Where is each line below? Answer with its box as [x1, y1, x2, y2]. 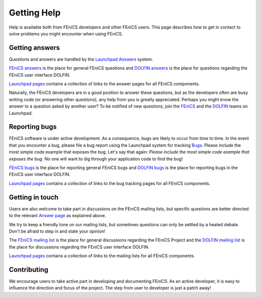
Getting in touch [9, 193, 59, 201]
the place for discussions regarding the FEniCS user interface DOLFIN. [9, 244, 149, 250]
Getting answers [9, 44, 60, 52]
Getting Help [9, 7, 61, 18]
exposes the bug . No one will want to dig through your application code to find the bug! [9, 156, 183, 162]
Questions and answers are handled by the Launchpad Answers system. [9, 56, 153, 62]
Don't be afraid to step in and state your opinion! [9, 228, 106, 234]
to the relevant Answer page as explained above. [9, 213, 106, 219]
